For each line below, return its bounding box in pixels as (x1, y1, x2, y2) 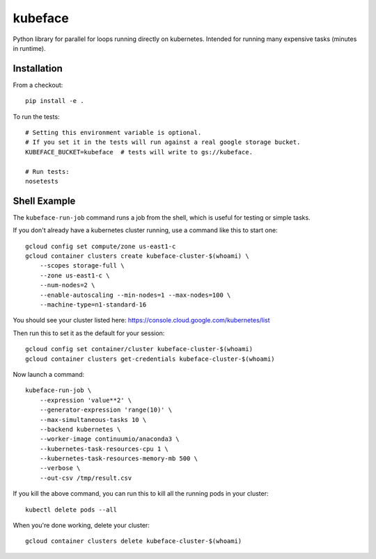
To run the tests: (13, 112, 60, 121)
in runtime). (13, 44, 46, 52)
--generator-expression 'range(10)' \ (39, 406, 173, 414)
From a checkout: (13, 81, 63, 89)
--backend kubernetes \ (39, 425, 121, 433)
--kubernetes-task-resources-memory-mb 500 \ (39, 455, 198, 462)
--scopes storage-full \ (39, 261, 125, 270)
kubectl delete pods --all (25, 505, 118, 514)
